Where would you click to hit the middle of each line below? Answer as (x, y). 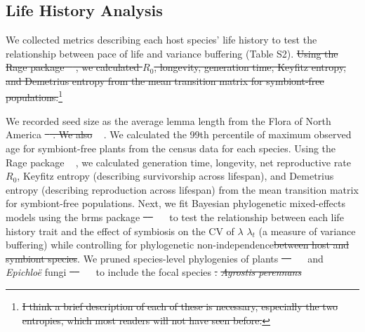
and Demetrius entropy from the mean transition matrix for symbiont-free (165, 80)
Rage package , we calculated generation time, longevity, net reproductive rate (178, 162)
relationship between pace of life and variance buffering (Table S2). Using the (172, 53)
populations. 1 (34, 96)
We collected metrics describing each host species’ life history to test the (161, 40)
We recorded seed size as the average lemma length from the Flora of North (168, 120)
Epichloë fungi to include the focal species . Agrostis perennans (154, 272)
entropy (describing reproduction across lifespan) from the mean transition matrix (182, 189)
